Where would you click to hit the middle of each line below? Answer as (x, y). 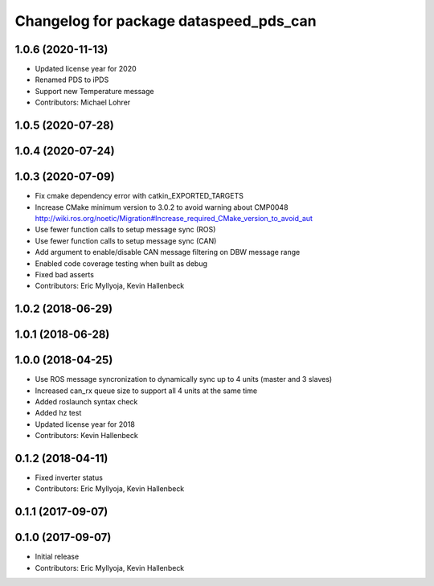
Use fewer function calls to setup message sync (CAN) (126, 240)
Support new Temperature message (94, 91)
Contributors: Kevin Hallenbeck (86, 436)
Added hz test (58, 413)
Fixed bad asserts (64, 274)
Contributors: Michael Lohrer (83, 102)
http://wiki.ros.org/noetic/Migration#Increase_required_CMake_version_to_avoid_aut (174, 218)
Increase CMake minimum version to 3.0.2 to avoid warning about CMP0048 (162, 207)
